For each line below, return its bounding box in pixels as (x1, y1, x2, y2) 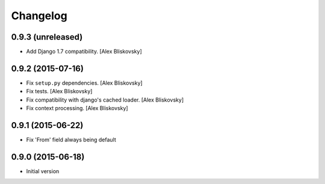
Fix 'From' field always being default (26, 136, 117, 144)
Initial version (26, 167, 60, 174)
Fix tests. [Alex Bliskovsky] (26, 88, 93, 95)
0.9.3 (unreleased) (11, 32, 83, 42)
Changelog (11, 9, 67, 22)
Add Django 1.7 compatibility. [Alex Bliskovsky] (26, 48, 143, 55)
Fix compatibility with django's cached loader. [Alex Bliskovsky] (26, 96, 184, 103)
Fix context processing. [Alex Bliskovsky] (26, 105, 129, 112)
